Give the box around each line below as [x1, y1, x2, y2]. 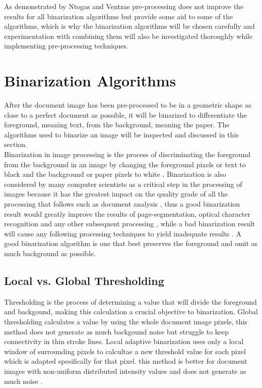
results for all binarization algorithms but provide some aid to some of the [4, 11, 233, 21]
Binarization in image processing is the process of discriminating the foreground [4, 149, 250, 160]
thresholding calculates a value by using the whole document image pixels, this [4, 316, 247, 326]
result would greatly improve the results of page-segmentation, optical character [4, 208, 250, 219]
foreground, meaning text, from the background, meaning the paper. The [4, 119, 230, 130]
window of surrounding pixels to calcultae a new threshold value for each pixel [4, 346, 246, 356]
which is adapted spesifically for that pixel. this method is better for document [4, 356, 247, 366]
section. [4, 139, 27, 150]
